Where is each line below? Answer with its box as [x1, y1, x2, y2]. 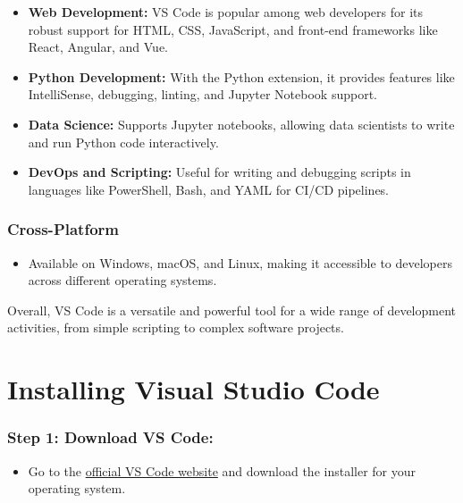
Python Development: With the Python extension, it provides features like [28, 67, 455, 86]
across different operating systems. [28, 271, 217, 289]
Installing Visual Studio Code [7, 371, 380, 407]
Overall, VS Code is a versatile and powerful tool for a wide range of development [7, 300, 457, 319]
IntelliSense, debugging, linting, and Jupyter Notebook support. [28, 85, 377, 104]
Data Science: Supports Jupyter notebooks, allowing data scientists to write [28, 114, 455, 133]
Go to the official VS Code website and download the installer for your [28, 461, 417, 480]
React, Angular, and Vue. [28, 38, 168, 56]
